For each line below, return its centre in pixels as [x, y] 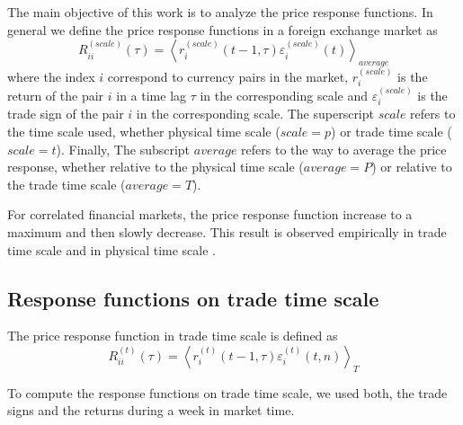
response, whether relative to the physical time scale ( [156, 167]
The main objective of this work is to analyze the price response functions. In [220, 12]
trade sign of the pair [66, 114]
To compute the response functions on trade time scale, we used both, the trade [227, 392]
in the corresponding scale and [284, 96]
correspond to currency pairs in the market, [227, 76]
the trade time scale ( [67, 184]
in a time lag [151, 96]
